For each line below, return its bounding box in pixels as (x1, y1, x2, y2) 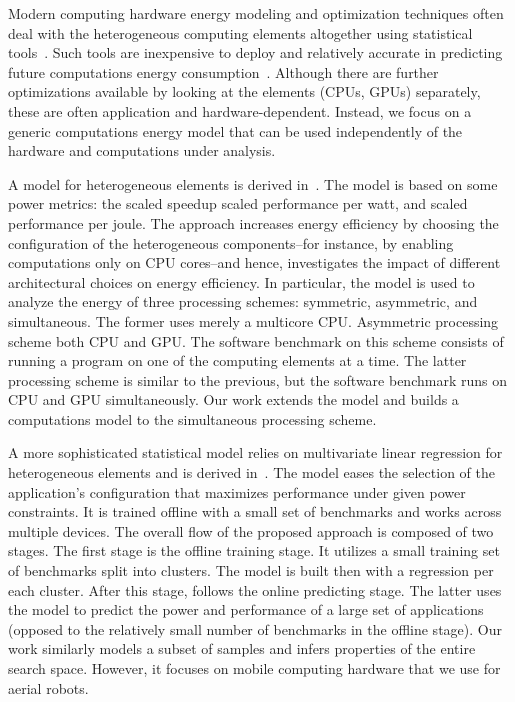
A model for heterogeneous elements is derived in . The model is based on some (8, 173, 498, 194)
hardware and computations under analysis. (8, 140, 276, 161)
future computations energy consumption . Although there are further (8, 61, 439, 82)
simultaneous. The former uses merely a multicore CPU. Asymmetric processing (8, 310, 499, 331)
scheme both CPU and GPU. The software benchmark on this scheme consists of (8, 330, 504, 351)
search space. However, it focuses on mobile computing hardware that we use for (8, 658, 501, 678)
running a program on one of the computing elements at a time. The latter (8, 350, 467, 371)
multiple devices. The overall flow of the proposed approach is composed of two (8, 520, 494, 541)
